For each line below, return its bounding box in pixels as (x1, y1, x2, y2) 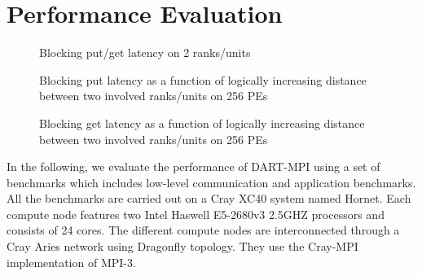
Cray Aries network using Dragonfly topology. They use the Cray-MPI (7, 238, 358, 255)
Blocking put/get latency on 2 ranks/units (39, 44, 251, 61)
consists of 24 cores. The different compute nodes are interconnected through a (7, 221, 400, 239)
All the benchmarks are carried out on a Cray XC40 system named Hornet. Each (7, 190, 411, 207)
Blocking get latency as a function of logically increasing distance (39, 114, 365, 131)
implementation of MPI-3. (7, 253, 136, 270)
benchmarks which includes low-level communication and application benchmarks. (7, 173, 416, 191)
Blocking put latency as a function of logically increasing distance (39, 71, 367, 88)
